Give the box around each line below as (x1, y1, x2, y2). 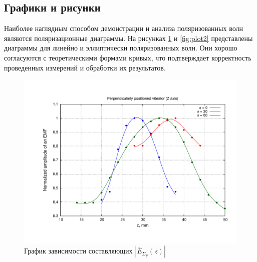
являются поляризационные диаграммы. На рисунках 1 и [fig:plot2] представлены (4, 32, 253, 43)
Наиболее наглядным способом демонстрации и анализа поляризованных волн (4, 23, 243, 33)
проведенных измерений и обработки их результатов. (4, 62, 166, 72)
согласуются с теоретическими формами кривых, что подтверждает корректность (4, 52, 251, 62)
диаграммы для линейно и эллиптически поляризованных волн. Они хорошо (4, 42, 237, 53)
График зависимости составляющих (24, 245, 133, 256)
